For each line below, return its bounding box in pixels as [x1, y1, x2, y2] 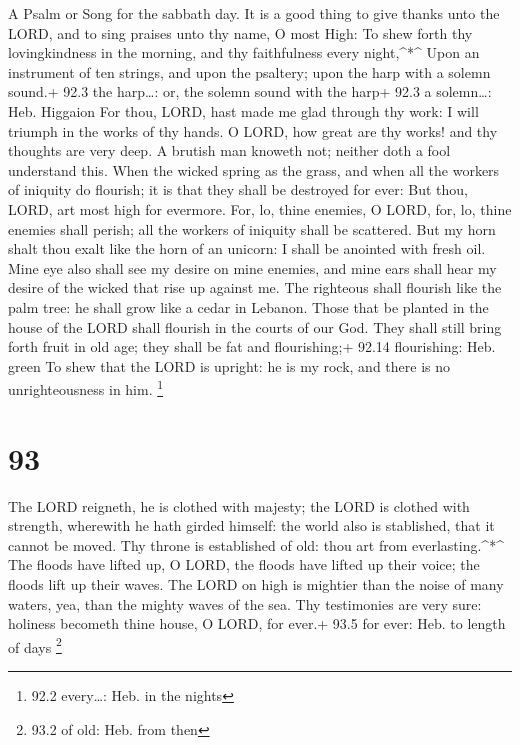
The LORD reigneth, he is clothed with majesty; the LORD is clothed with [8, 495, 470, 516]
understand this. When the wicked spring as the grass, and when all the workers [8, 159, 500, 180]
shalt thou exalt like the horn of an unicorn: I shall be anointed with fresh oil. [8, 238, 486, 259]
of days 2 [8, 633, 62, 657]
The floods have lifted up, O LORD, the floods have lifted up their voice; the [8, 554, 480, 575]
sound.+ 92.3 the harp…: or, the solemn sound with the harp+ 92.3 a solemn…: [8, 81, 492, 102]
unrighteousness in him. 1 [8, 376, 164, 399]
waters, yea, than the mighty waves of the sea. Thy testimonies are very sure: [8, 593, 482, 614]
